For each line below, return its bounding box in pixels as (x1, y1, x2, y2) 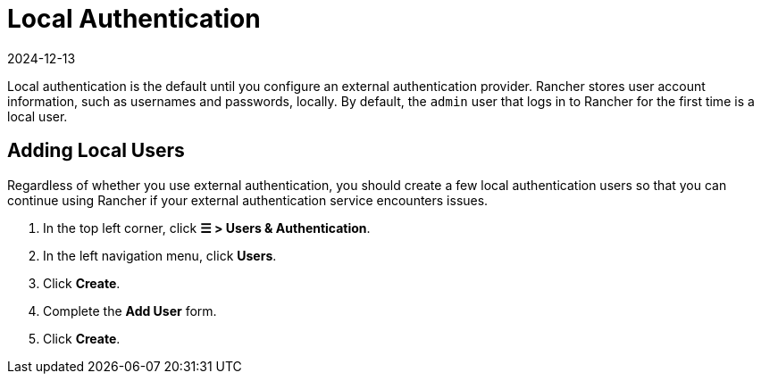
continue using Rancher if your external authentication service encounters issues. (7, 192, 489, 208)
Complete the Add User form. (43, 302, 217, 319)
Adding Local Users (7, 139, 185, 162)
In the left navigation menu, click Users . (43, 247, 277, 263)
